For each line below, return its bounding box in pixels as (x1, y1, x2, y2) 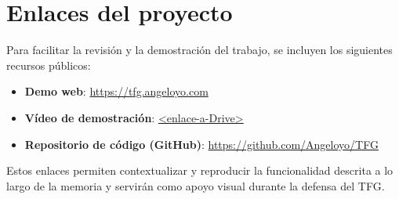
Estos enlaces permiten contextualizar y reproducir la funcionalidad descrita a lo (6, 162, 394, 179)
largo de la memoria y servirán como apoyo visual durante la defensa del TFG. (6, 177, 385, 194)
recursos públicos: (6, 56, 91, 73)
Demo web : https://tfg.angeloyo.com (24, 83, 209, 99)
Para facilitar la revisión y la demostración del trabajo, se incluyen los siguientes (6, 42, 393, 58)
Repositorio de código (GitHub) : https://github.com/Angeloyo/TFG (24, 136, 379, 152)
